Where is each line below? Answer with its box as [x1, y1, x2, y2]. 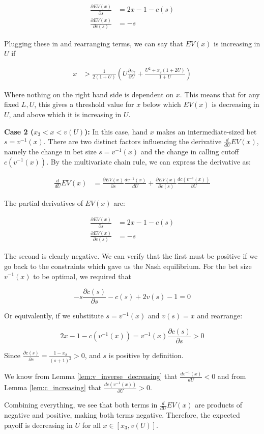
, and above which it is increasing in [9, 108, 122, 119]
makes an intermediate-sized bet [156, 126, 257, 137]
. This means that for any [180, 89, 260, 99]
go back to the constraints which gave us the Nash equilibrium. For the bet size [4, 260, 252, 271]
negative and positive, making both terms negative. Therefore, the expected [4, 410, 240, 420]
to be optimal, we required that [33, 270, 131, 281]
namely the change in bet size [4, 146, 97, 156]
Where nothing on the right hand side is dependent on [4, 89, 174, 99]
